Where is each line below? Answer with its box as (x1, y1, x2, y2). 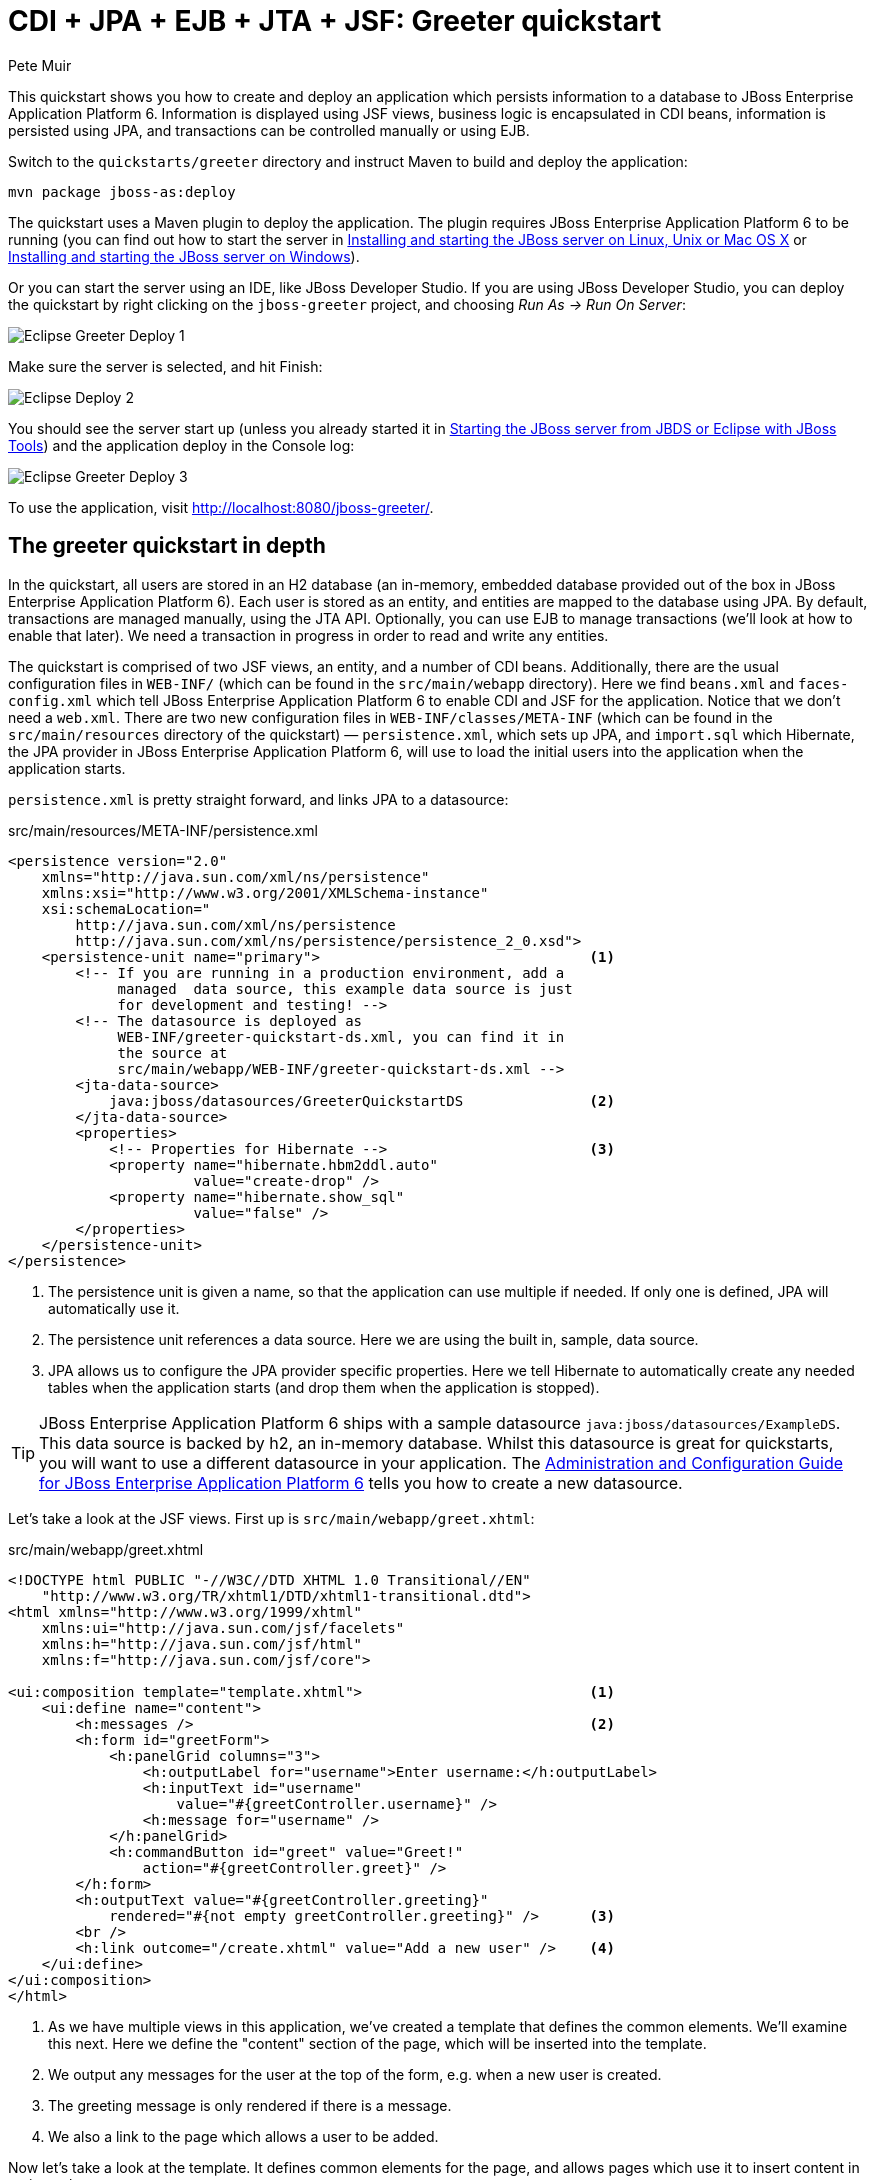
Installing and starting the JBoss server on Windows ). (8, 247, 360, 265)
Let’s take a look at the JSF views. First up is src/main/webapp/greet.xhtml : (8, 1509, 535, 1527)
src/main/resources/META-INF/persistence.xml (8, 821, 318, 839)
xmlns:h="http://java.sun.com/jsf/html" (41, 1635, 363, 1652)
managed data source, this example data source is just (117, 980, 573, 997)
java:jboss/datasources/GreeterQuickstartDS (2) (109, 1092, 615, 1109)
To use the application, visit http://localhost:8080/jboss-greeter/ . (8, 498, 434, 516)
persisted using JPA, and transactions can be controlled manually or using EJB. (8, 121, 530, 139)
